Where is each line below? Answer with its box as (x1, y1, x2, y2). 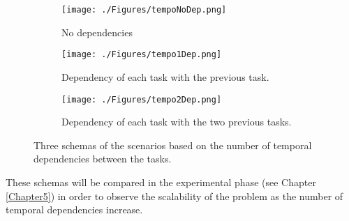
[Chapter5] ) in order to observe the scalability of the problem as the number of (6, 188, 343, 203)
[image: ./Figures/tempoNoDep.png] (61, 5, 227, 15)
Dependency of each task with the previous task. (61, 69, 269, 84)
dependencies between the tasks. (34, 151, 172, 166)
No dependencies (61, 24, 133, 39)
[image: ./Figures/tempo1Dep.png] (61, 49, 222, 60)
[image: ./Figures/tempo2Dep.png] (61, 94, 222, 105)
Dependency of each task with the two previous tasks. (61, 114, 292, 129)
